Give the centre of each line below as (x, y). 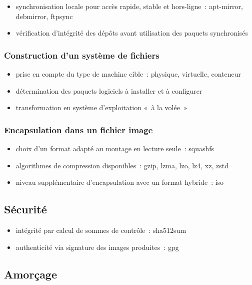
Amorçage (31, 274)
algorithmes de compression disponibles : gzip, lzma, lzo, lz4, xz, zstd (122, 165)
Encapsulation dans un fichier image (78, 129)
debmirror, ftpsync (44, 16)
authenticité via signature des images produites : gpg (97, 247)
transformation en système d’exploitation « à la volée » (101, 107)
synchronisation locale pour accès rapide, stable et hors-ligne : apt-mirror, (129, 6)
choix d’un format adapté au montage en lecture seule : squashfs (115, 148)
